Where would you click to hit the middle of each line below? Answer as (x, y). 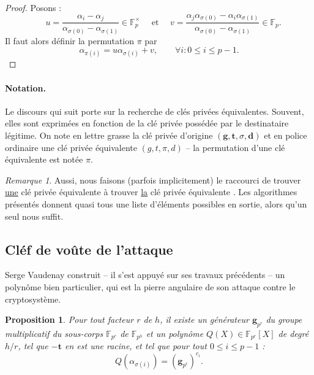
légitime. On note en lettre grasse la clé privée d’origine (109, 135)
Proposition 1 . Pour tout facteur (69, 319)
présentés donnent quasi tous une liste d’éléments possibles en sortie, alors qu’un (156, 203)
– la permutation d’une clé (235, 147)
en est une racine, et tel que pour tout (136, 346)
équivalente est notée (44, 159)
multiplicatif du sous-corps (54, 333)
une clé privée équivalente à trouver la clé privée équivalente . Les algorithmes (151, 192)
